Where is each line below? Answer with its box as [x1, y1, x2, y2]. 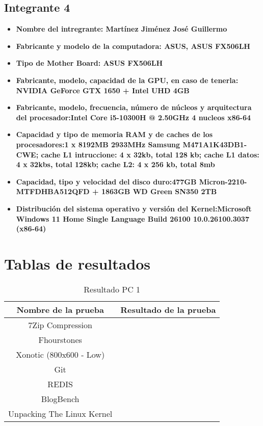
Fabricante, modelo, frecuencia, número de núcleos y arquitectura [16, 102, 252, 113]
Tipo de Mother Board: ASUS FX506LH [16, 58, 163, 68]
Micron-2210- [199, 176, 247, 187]
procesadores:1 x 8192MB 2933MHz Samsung [16, 139, 180, 149]
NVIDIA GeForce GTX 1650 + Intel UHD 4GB [16, 85, 190, 95]
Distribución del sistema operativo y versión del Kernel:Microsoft [16, 203, 252, 214]
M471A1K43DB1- [182, 139, 247, 149]
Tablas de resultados [4, 253, 151, 274]
